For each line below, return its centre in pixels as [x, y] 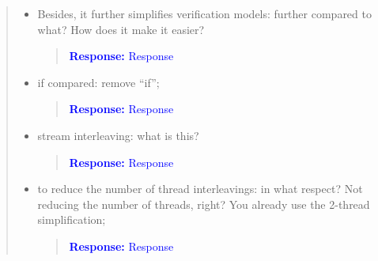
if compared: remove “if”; [98, 82]
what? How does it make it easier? [121, 29]
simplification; [72, 219]
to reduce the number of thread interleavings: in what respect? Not [200, 189]
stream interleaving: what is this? [118, 135]
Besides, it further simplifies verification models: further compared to [204, 13]
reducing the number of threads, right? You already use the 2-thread [204, 204]
